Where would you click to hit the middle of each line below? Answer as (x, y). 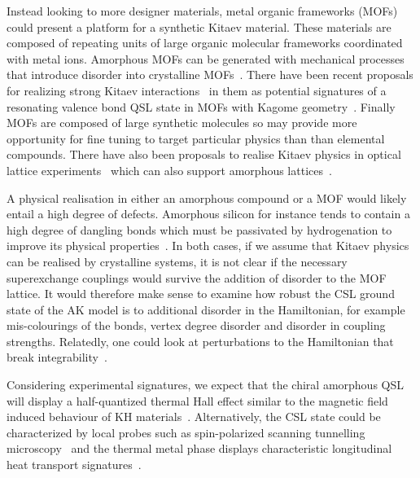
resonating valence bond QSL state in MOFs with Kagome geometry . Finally (201, 106)
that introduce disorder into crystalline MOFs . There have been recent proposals (210, 75)
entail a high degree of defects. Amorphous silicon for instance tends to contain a (208, 214)
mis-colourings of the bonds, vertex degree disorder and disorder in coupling (196, 325)
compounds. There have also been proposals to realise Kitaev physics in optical (204, 154)
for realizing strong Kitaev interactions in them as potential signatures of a (197, 90)
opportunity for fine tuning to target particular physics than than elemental (196, 138)
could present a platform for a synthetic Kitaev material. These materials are (199, 26)
